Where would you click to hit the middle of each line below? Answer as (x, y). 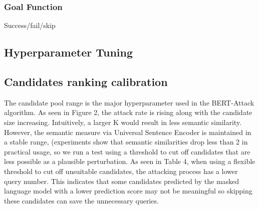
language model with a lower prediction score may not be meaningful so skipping (128, 191)
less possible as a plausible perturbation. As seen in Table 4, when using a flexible (130, 161)
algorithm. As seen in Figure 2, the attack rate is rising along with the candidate (128, 112)
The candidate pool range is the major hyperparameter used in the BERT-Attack (129, 102)
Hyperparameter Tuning (69, 52)
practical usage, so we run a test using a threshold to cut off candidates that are (127, 151)
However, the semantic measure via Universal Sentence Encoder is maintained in (128, 132)
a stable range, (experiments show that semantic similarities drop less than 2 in (126, 142)
